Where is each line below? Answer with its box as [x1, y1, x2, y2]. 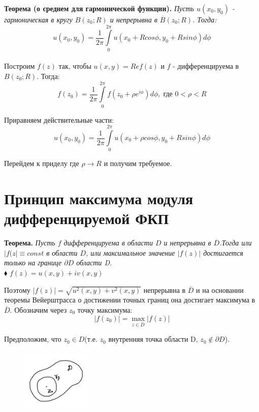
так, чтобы [58, 61, 91, 71]
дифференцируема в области [63, 237, 153, 248]
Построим [4, 61, 35, 71]
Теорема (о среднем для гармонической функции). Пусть [4, 3, 194, 13]
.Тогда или [219, 237, 252, 248]
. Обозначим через [10, 304, 67, 315]
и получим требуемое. [104, 158, 172, 169]
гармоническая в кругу [4, 14, 73, 24]
